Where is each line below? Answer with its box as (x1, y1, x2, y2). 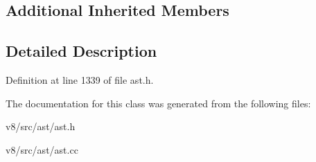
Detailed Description (6, 40, 157, 62)
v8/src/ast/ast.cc (6, 142, 78, 156)
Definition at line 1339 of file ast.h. (6, 72, 154, 87)
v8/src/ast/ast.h (6, 119, 76, 134)
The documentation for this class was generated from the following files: (6, 96, 311, 110)
